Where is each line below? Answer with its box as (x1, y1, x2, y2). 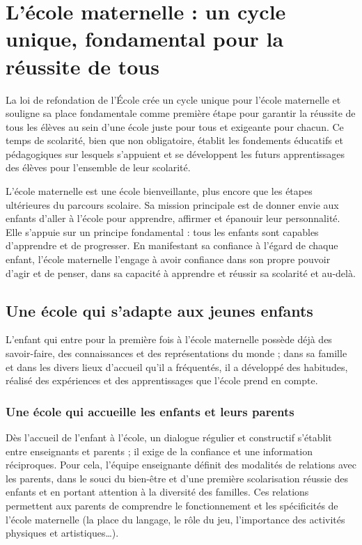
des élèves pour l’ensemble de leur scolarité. (6, 160, 191, 175)
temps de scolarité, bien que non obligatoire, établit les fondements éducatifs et (6, 133, 344, 148)
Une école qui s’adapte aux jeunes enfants (6, 299, 313, 321)
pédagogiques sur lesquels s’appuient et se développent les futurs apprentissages (6, 146, 345, 161)
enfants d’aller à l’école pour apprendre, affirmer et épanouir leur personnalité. (6, 211, 340, 226)
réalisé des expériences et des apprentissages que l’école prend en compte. (6, 373, 318, 388)
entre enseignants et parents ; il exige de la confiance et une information (6, 443, 313, 458)
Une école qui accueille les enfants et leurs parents (6, 402, 294, 420)
